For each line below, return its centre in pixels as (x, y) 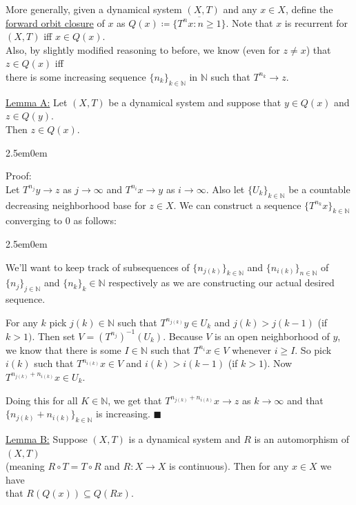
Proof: (19, 176)
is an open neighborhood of (272, 336)
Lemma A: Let (37, 102)
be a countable (319, 189)
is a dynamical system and (185, 438)
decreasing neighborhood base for (76, 205)
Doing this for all (42, 400)
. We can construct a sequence (237, 205)
